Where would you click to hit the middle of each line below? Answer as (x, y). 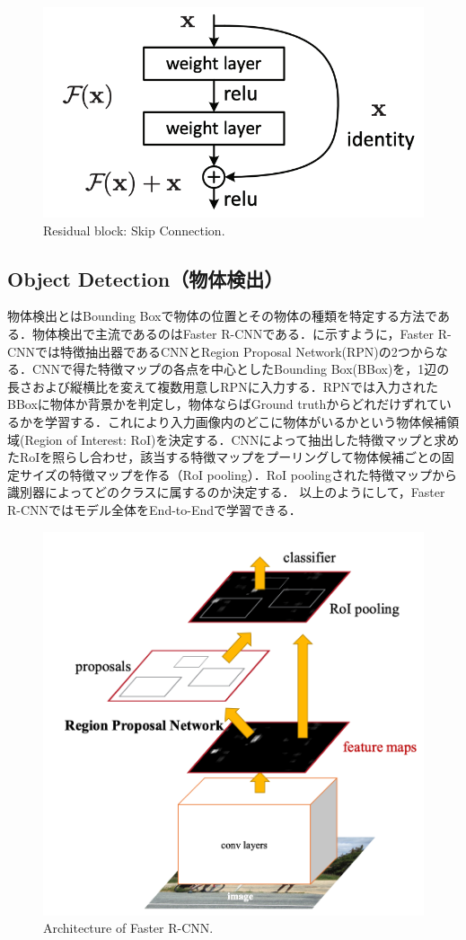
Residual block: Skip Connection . (134, 230)
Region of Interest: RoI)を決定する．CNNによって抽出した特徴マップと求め (242, 439)
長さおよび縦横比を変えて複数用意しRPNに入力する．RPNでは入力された (223, 386)
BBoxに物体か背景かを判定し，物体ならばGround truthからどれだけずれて (223, 404)
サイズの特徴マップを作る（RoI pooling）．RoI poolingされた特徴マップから (238, 474)
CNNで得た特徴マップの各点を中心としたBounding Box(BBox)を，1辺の (241, 369)
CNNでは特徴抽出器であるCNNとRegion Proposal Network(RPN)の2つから (221, 351)
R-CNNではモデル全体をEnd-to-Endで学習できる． (154, 509)
